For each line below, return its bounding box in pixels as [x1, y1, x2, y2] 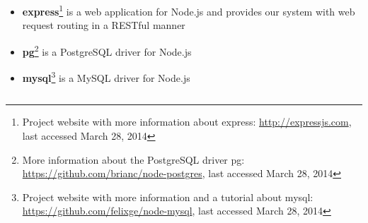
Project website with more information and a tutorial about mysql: [22, 189, 314, 204]
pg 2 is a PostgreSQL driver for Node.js [22, 42, 192, 59]
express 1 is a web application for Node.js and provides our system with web [22, 2, 355, 18]
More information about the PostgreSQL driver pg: [22, 152, 245, 167]
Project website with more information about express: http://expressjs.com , [22, 114, 352, 129]
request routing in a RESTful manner [22, 18, 185, 32]
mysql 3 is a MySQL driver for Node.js [22, 68, 190, 85]
